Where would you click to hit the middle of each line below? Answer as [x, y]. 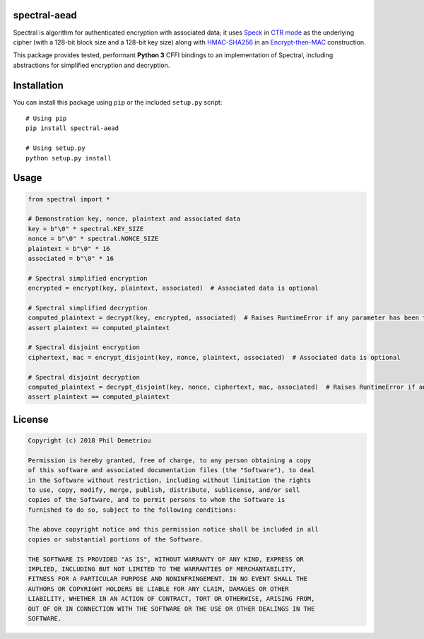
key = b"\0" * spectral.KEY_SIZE [86, 229]
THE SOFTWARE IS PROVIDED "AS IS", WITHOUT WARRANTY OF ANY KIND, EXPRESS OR [166, 559]
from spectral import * [69, 199]
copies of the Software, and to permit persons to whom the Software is [157, 500]
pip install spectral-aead [72, 128]
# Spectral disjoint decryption [84, 377]
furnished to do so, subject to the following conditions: [132, 510]
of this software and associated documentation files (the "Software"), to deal [171, 470]
